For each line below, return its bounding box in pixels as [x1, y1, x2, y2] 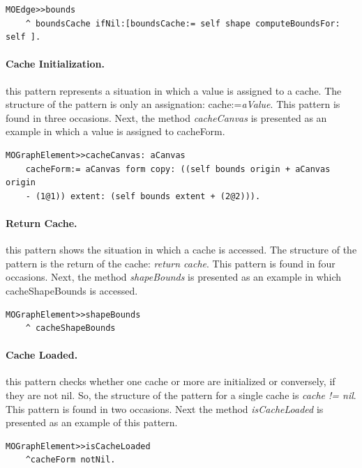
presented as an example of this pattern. [6, 415, 178, 430]
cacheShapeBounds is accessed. [6, 283, 138, 297]
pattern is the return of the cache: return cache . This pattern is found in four [6, 256, 335, 270]
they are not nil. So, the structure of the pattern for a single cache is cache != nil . [6, 388, 356, 403]
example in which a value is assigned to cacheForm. [6, 124, 225, 139]
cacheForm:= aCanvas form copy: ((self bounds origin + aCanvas [25, 164, 331, 174]
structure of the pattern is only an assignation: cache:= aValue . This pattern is [6, 97, 340, 111]
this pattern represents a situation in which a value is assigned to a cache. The [6, 83, 342, 97]
